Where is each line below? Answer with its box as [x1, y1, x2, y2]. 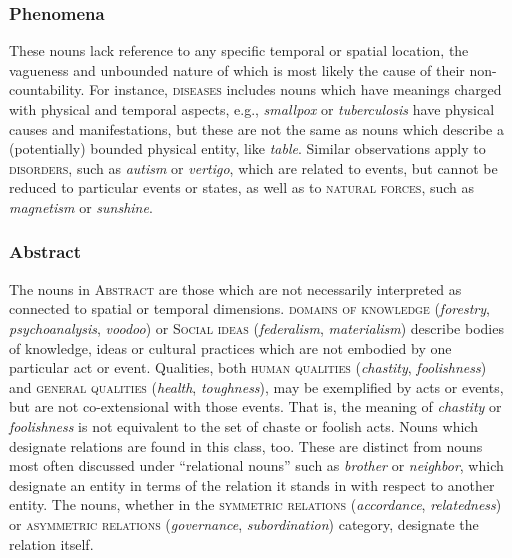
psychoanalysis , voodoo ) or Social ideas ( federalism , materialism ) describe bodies [9, 317, 504, 338]
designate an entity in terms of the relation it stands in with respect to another [9, 474, 495, 495]
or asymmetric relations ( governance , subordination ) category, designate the [9, 513, 479, 534]
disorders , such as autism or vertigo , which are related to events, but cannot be [9, 157, 498, 178]
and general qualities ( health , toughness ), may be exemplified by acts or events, [9, 376, 504, 397]
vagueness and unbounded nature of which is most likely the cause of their [9, 59, 465, 80]
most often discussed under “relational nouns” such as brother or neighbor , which [9, 455, 504, 476]
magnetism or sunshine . [9, 196, 153, 217]
